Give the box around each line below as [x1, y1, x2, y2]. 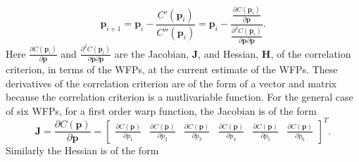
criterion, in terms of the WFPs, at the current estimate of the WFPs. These [6, 62, 338, 76]
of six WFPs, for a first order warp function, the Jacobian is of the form [6, 103, 317, 118]
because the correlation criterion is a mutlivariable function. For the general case [6, 89, 353, 104]
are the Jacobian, [114, 46, 189, 61]
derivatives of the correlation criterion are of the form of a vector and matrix [6, 75, 337, 90]
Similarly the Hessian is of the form [6, 142, 159, 157]
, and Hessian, [198, 46, 259, 61]
